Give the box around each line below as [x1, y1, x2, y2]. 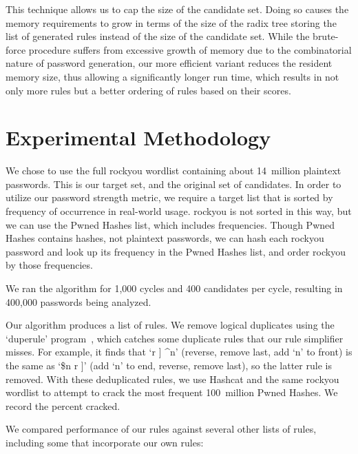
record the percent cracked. [6, 398, 120, 413]
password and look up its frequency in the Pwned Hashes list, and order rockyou [6, 244, 346, 258]
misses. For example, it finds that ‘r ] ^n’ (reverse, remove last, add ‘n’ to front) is [6, 344, 352, 359]
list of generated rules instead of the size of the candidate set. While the [6, 29, 310, 43]
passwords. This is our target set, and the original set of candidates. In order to [6, 176, 341, 191]
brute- [313, 29, 339, 43]
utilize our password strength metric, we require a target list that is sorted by [6, 190, 333, 205]
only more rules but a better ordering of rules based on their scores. [6, 83, 291, 97]
